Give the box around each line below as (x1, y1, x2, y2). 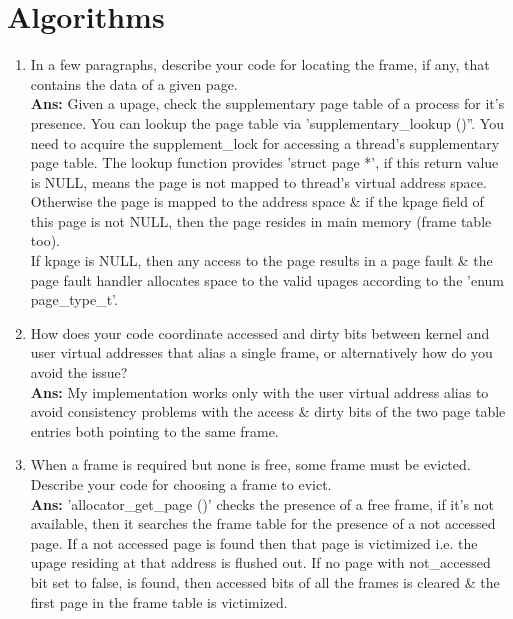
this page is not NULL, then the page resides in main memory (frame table (30, 210, 492, 231)
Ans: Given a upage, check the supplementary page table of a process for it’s (30, 93, 505, 114)
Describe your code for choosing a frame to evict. (30, 474, 332, 494)
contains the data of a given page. (30, 73, 238, 94)
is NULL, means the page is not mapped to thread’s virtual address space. (30, 171, 487, 192)
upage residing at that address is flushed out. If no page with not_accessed (30, 552, 491, 573)
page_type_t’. (30, 289, 118, 310)
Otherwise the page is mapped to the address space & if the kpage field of (30, 191, 484, 212)
